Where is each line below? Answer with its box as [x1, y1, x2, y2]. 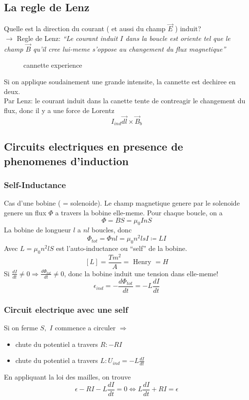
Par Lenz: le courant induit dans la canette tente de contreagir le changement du [4, 95, 246, 106]
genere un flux [4, 208, 46, 218]
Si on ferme [4, 322, 38, 332]
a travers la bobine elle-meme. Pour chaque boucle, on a [55, 208, 223, 218]
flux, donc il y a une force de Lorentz [4, 105, 115, 115]
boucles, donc [91, 225, 132, 235]
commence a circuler [55, 322, 116, 332]
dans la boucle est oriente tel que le [125, 33, 230, 43]
